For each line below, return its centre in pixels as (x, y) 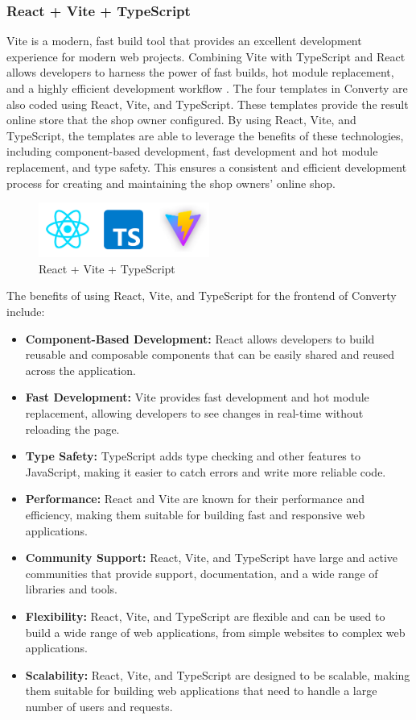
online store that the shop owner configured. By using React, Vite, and (181, 120)
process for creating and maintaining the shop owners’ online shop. (171, 183)
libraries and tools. (71, 589)
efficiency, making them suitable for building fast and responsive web (195, 514)
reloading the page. (72, 429)
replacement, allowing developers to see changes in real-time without (194, 413)
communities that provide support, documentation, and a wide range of (202, 573)
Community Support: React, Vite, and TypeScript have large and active (212, 558)
